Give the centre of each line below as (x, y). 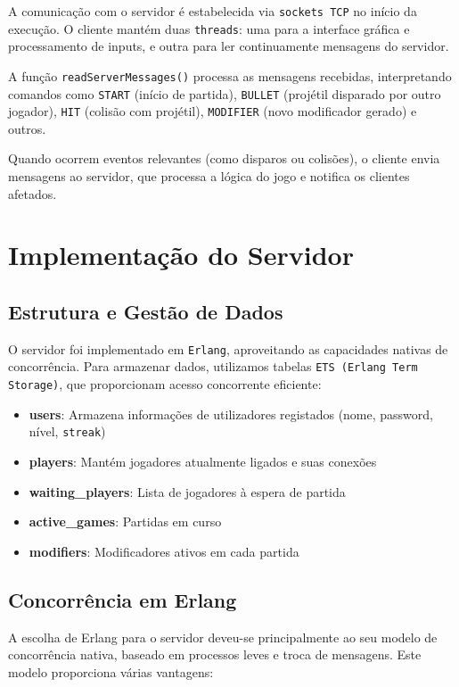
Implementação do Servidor (181, 255)
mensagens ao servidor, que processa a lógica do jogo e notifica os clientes (209, 176)
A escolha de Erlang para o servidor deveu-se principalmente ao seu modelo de (223, 637)
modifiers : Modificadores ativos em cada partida (164, 551)
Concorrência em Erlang (123, 599)
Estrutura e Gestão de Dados (146, 312)
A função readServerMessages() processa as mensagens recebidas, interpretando (230, 75)
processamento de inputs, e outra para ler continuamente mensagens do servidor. (229, 46)
